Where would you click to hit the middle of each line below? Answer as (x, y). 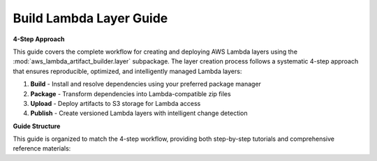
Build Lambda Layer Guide (90, 18)
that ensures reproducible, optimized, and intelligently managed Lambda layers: (127, 71)
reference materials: (42, 148)
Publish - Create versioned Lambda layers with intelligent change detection (139, 113)
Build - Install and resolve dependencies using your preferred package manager (146, 84)
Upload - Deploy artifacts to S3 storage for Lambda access (116, 103)
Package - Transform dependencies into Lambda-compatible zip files (131, 93)
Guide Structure (37, 126)
